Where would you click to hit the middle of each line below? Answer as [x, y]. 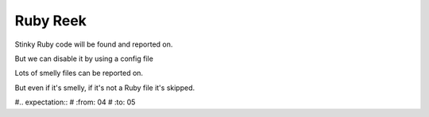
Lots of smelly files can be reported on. [79, 73]
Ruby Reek [51, 21]
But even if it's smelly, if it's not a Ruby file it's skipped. [105, 88]
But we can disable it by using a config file [84, 58]
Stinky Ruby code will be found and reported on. [94, 44]
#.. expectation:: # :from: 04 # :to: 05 [75, 102]
